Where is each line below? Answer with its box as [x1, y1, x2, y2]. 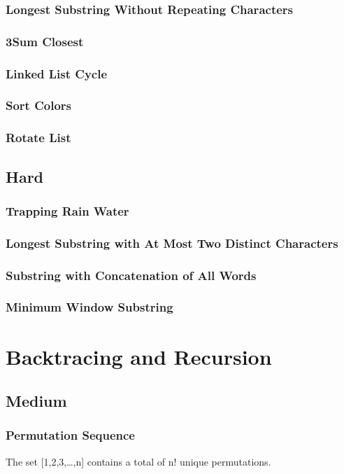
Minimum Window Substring [6, 298, 173, 316]
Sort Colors [6, 97, 72, 114]
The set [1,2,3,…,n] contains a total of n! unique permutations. [6, 454, 271, 468]
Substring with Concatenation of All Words [6, 266, 257, 284]
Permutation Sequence [6, 426, 135, 444]
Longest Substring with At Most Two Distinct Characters [6, 234, 338, 251]
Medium [6, 390, 67, 412]
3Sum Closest [6, 32, 84, 50]
